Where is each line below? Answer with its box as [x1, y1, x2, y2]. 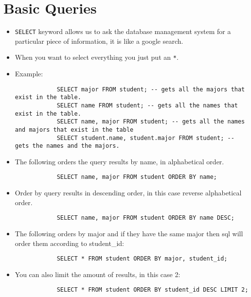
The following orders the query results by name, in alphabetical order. [15, 156, 224, 166]
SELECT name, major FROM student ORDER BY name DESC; [56, 214, 234, 222]
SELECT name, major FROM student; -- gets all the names [56, 118, 245, 125]
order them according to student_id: [15, 238, 125, 248]
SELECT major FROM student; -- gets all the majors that [56, 86, 245, 93]
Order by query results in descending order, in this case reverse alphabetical [15, 188, 242, 198]
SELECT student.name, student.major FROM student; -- [56, 134, 234, 141]
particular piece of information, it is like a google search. [15, 35, 183, 46]
